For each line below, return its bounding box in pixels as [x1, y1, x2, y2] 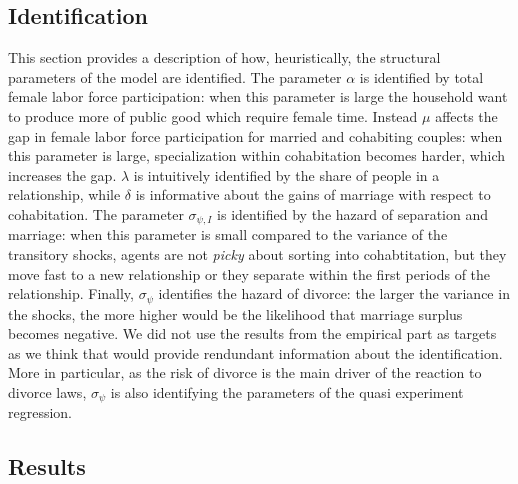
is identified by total [359, 66, 484, 87]
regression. [8, 402, 73, 423]
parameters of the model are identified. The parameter [8, 66, 342, 87]
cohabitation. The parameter [8, 203, 184, 224]
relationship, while [8, 184, 121, 205]
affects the [435, 105, 498, 126]
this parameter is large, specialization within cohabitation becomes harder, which [8, 145, 506, 166]
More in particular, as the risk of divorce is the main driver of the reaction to [8, 362, 482, 383]
